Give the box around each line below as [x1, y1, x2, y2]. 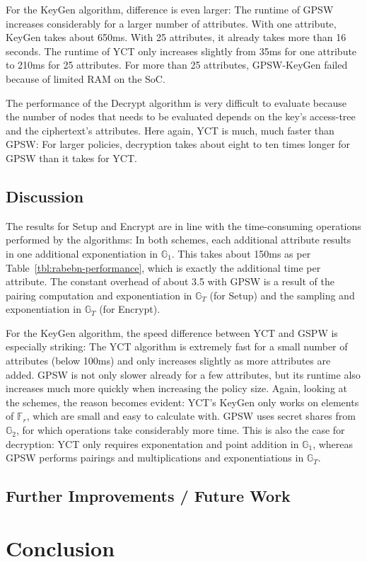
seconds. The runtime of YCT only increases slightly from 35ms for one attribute [6, 43, 357, 58]
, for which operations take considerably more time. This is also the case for [16, 423, 345, 437]
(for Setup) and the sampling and [209, 287, 355, 302]
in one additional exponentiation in [6, 246, 158, 260]
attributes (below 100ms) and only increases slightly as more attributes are [6, 353, 331, 368]
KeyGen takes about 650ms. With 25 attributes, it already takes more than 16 [6, 30, 346, 45]
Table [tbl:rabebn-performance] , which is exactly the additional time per [6, 260, 321, 275]
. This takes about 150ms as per [171, 246, 311, 260]
